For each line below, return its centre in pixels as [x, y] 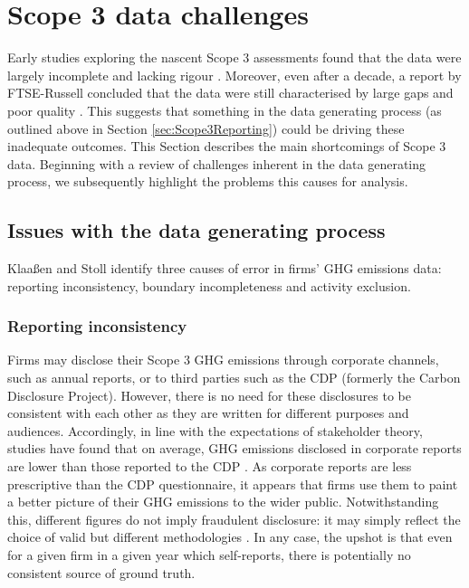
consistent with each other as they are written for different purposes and [208, 413]
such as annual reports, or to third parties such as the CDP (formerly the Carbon [234, 378]
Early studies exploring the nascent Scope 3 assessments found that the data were [234, 57]
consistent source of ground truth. [101, 572]
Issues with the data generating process [196, 230]
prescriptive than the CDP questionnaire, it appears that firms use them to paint [233, 484]
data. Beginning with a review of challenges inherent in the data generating [217, 163]
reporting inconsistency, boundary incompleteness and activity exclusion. [209, 285]
